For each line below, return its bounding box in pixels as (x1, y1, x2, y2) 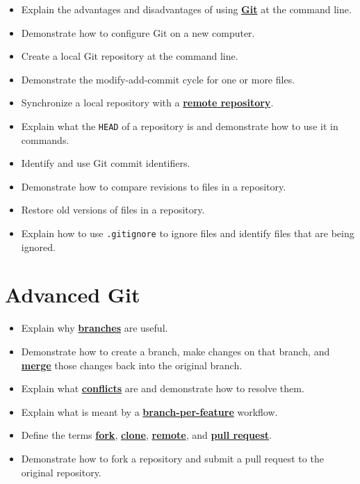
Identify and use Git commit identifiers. (21, 156, 190, 170)
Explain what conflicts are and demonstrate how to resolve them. (21, 381, 304, 396)
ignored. (21, 239, 56, 254)
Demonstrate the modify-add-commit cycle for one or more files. (21, 72, 295, 86)
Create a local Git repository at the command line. (21, 49, 238, 63)
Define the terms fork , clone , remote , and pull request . (21, 428, 272, 442)
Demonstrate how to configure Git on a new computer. (21, 25, 255, 40)
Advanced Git (5, 280, 140, 309)
